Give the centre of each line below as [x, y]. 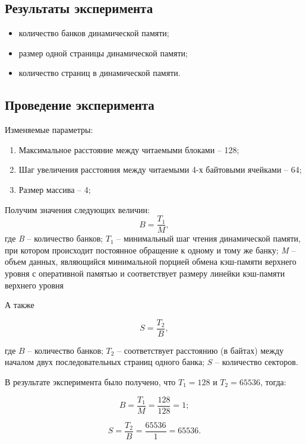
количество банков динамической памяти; [94, 33]
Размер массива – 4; [55, 189]
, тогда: [273, 382]
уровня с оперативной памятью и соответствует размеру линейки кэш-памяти [145, 273]
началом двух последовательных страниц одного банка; [105, 362]
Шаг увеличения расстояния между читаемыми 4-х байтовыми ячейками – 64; [160, 169]
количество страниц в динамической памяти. [100, 73]
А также [20, 305]
